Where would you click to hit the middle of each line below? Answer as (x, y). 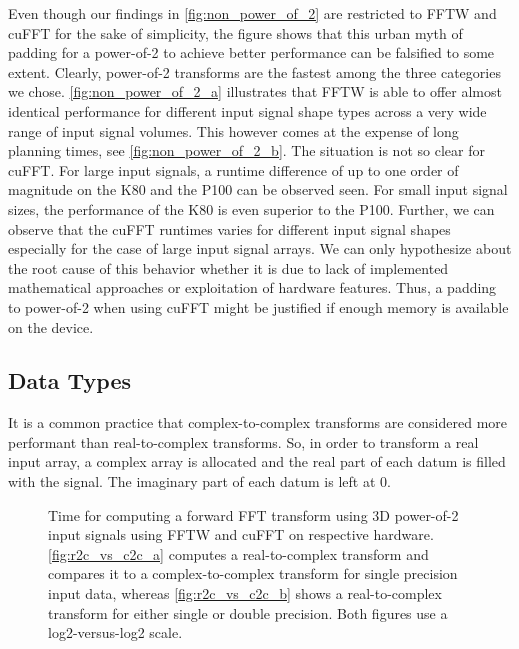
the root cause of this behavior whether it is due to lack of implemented (228, 267)
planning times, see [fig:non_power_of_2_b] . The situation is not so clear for (246, 150)
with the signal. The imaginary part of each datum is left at (192, 481)
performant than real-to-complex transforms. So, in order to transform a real (243, 441)
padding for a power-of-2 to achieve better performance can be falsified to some (251, 52)
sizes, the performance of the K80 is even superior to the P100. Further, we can (251, 208)
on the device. (51, 326)
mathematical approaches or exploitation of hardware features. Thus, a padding (252, 287)
